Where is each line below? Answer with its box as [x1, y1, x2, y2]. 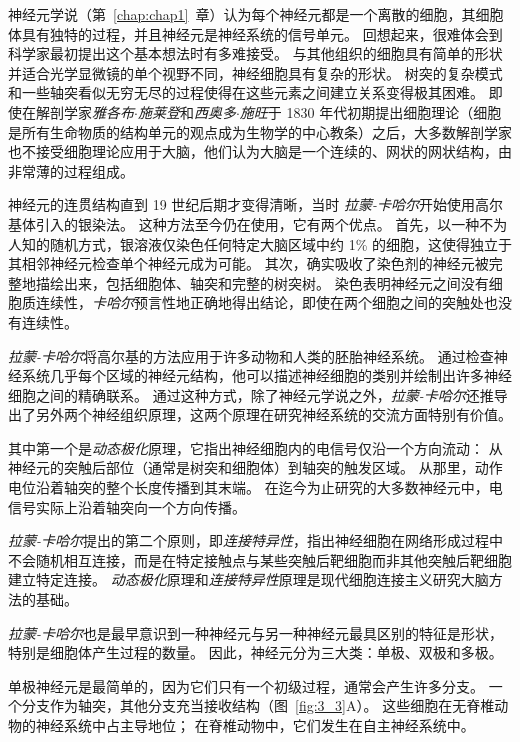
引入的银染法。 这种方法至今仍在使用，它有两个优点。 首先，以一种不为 [35, 213, 508, 234]
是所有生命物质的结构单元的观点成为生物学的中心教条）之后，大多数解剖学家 [8, 121, 512, 142]
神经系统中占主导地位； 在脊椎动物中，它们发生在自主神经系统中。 [35, 715, 475, 735]
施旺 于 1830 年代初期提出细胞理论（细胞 [239, 101, 502, 122]
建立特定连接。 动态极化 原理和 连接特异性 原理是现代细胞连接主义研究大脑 [8, 569, 489, 590]
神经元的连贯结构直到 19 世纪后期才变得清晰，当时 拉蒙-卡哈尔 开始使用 [8, 194, 476, 215]
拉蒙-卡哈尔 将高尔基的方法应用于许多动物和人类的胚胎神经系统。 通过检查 [8, 345, 494, 366]
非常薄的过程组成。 [8, 160, 134, 181]
